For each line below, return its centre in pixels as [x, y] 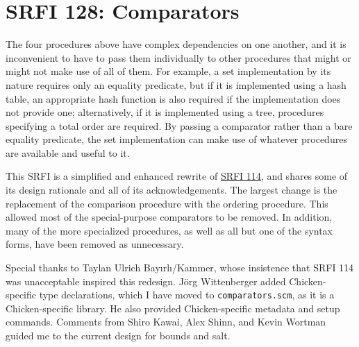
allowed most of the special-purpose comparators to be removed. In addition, [169, 217]
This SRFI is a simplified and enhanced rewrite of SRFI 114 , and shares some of [177, 176]
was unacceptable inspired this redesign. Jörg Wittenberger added [146, 281]
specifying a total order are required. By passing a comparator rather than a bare [179, 125]
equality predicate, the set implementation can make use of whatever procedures [176, 139]
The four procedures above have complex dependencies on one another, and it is [176, 44]
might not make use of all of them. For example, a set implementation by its [168, 71]
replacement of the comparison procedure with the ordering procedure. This [167, 203]
